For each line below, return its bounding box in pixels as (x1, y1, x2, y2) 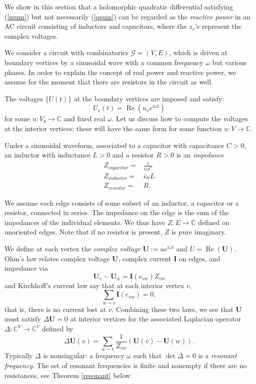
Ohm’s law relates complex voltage (4, 253, 110, 263)
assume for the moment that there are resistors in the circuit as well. (4, 77, 213, 87)
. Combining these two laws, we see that (111, 304, 234, 314)
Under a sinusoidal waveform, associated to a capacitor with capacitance (4, 140, 224, 150)
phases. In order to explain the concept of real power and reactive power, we (4, 67, 236, 77)
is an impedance (176, 150, 224, 160)
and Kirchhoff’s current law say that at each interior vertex (4, 280, 184, 290)
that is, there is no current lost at (4, 304, 106, 314)
